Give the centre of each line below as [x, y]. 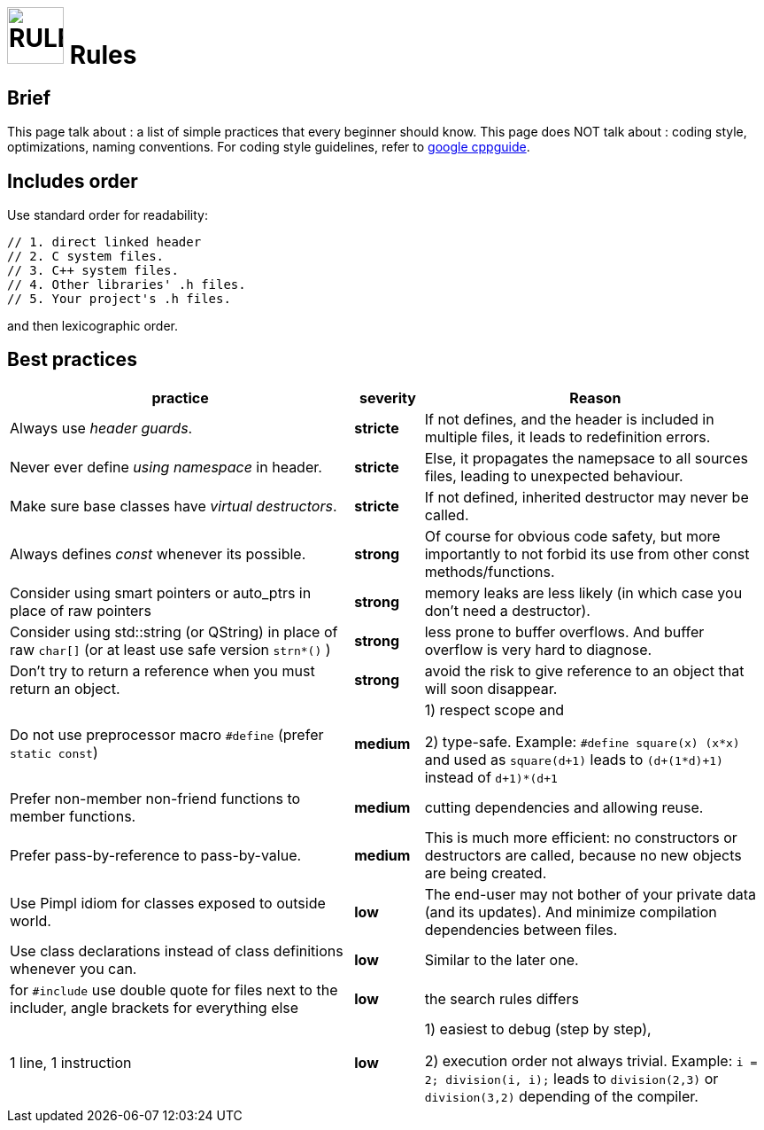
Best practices [72, 360]
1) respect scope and [494, 709]
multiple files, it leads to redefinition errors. [567, 436]
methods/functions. [490, 571]
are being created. [486, 873]
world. [31, 920]
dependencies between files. [521, 929]
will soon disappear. [491, 688]
